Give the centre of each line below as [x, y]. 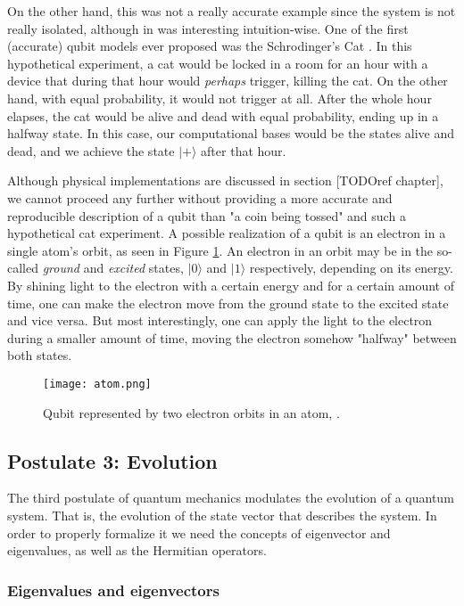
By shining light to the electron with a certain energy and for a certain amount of [231, 285]
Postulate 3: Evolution [112, 460]
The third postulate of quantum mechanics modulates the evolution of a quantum [231, 498]
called [23, 268]
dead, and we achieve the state [91, 150]
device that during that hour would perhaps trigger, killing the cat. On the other [228, 81]
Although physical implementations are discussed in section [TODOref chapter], [225, 180]
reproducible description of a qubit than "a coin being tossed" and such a [207, 215]
